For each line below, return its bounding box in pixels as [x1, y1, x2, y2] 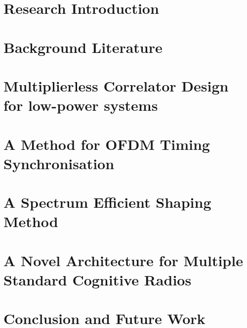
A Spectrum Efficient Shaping [3, 192, 211, 212]
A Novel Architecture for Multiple [3, 250, 243, 270]
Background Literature [3, 37, 163, 57]
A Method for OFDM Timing [3, 134, 210, 154]
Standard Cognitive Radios [3, 269, 192, 289]
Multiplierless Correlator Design [3, 75, 229, 95]
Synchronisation [3, 153, 115, 173]
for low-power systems [3, 95, 158, 115]
